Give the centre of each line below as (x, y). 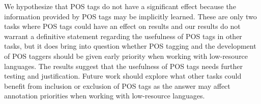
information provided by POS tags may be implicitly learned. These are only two (130, 16)
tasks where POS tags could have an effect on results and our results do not (122, 26)
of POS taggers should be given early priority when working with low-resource (126, 56)
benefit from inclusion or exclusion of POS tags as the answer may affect (117, 85)
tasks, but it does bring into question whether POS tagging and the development (130, 46)
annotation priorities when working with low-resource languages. (105, 96)
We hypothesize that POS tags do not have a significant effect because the (120, 6)
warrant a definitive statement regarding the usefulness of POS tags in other (123, 36)
